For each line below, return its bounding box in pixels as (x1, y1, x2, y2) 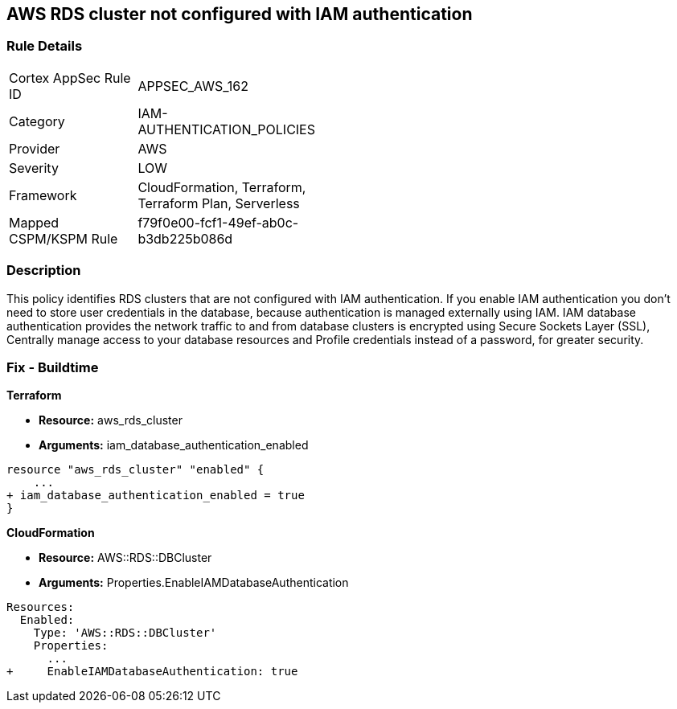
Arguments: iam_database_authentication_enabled (39, 438, 309, 453)
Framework (9, 186, 77, 203)
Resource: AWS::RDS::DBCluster (39, 551, 212, 565)
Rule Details (6, 38, 83, 55)
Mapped (9, 214, 59, 231)
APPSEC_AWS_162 (137, 77, 249, 94)
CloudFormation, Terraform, (137, 178, 306, 195)
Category (9, 113, 65, 129)
